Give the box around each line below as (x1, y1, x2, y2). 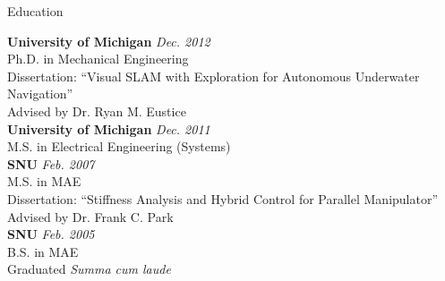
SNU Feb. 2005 (7, 225, 95, 243)
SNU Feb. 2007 (7, 154, 95, 173)
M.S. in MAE (7, 172, 81, 191)
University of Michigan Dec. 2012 (7, 31, 210, 50)
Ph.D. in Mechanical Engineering (7, 49, 189, 68)
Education (7, 2, 64, 20)
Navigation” (7, 84, 73, 103)
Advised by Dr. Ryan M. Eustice (7, 101, 186, 120)
